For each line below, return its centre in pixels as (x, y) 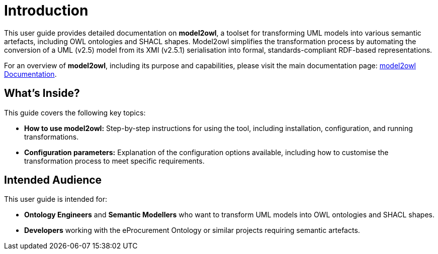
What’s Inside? (42, 93)
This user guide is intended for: (56, 199)
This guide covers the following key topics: (75, 112)
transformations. (52, 137)
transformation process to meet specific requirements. (114, 161)
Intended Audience (53, 180)
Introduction (46, 11)
